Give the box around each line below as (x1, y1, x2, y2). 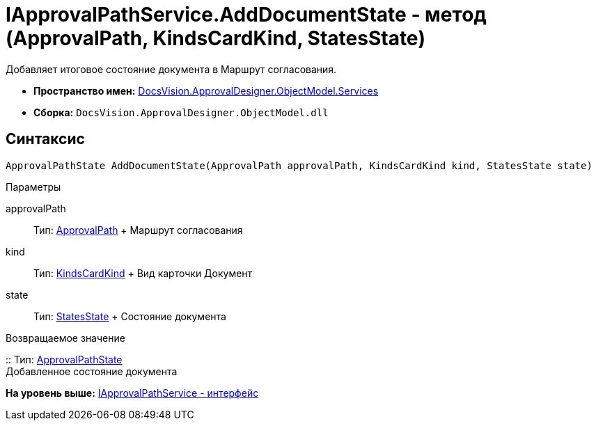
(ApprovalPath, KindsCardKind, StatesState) (6, 26, 426, 50)
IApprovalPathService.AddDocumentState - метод (6, 3, 487, 26)
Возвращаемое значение (6, 331, 125, 344)
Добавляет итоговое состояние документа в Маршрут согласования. (6, 63, 337, 75)
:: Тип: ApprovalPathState (6, 353, 123, 365)
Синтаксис (6, 130, 85, 148)
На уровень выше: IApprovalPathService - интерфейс (6, 386, 259, 399)
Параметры (6, 180, 61, 193)
